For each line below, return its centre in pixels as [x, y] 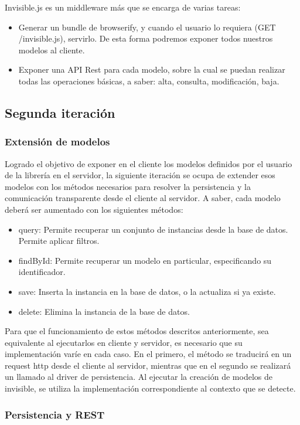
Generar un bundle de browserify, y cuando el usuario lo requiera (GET [147, 27]
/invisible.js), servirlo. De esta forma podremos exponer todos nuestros [146, 38]
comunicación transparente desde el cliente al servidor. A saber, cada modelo [143, 198]
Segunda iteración [60, 112]
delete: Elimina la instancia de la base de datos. [104, 311]
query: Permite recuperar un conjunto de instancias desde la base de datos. [153, 229]
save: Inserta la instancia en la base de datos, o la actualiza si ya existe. [147, 291]
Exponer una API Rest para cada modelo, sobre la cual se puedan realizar [152, 69]
